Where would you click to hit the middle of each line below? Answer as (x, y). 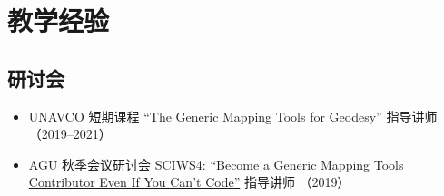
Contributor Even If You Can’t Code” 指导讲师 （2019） (189, 182)
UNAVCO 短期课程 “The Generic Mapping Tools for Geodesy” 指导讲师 (233, 116)
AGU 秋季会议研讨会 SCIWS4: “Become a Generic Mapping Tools (216, 164)
